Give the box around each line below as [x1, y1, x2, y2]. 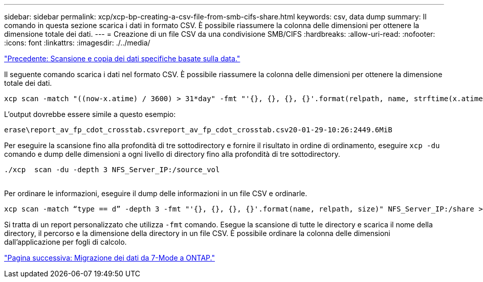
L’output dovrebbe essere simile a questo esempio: [4, 110, 176, 119]
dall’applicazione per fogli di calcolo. [4, 238, 127, 246]
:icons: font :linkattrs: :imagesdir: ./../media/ [4, 38, 150, 47]
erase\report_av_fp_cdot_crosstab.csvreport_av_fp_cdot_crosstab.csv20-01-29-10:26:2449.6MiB [4, 126, 392, 134]
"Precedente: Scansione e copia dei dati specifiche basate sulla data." [4, 54, 240, 63]
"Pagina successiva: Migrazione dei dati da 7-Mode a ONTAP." [4, 253, 215, 262]
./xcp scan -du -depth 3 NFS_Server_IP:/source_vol [4, 166, 220, 174]
